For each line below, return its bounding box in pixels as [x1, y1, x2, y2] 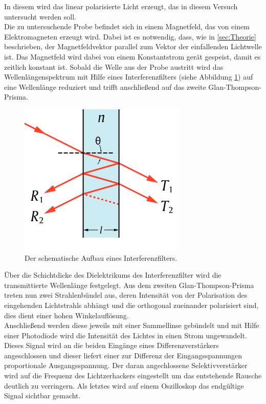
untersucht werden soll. [4, 11, 77, 22]
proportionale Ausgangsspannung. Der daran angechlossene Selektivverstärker [4, 360, 248, 371]
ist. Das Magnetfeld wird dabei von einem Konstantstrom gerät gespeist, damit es [4, 51, 261, 62]
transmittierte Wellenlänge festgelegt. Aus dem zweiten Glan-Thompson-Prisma [4, 279, 254, 290]
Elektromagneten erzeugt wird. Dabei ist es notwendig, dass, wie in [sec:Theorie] [4, 31, 256, 42]
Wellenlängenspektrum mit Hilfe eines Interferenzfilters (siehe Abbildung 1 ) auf [4, 71, 253, 82]
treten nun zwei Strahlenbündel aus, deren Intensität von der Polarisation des [4, 290, 248, 300]
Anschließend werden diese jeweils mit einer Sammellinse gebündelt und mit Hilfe [4, 320, 259, 331]
